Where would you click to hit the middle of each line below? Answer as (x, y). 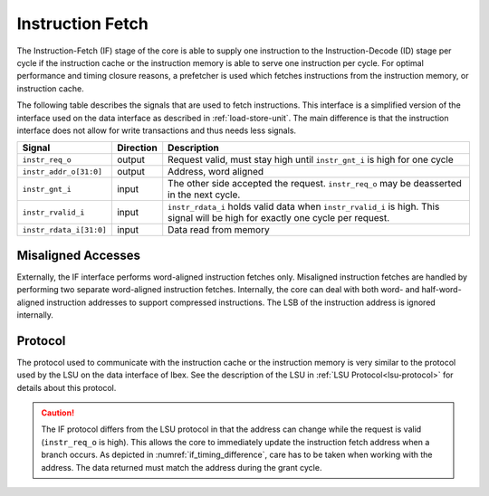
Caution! (58, 413)
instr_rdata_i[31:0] (65, 229)
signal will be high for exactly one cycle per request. (279, 218)
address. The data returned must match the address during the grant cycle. (182, 467)
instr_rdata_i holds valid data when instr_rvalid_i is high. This (304, 206)
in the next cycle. (204, 195)
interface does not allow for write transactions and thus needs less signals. (157, 130)
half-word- (441, 290)
